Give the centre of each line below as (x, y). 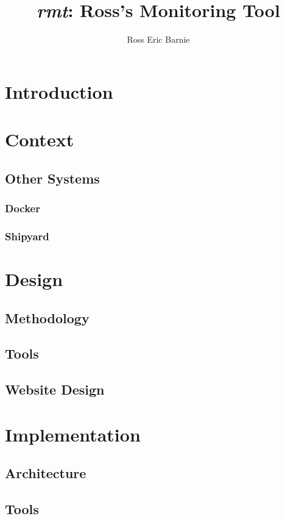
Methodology (47, 317)
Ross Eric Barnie (158, 39)
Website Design (55, 389)
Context (40, 139)
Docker (23, 208)
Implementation (73, 434)
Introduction (59, 91)
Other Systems (52, 178)
